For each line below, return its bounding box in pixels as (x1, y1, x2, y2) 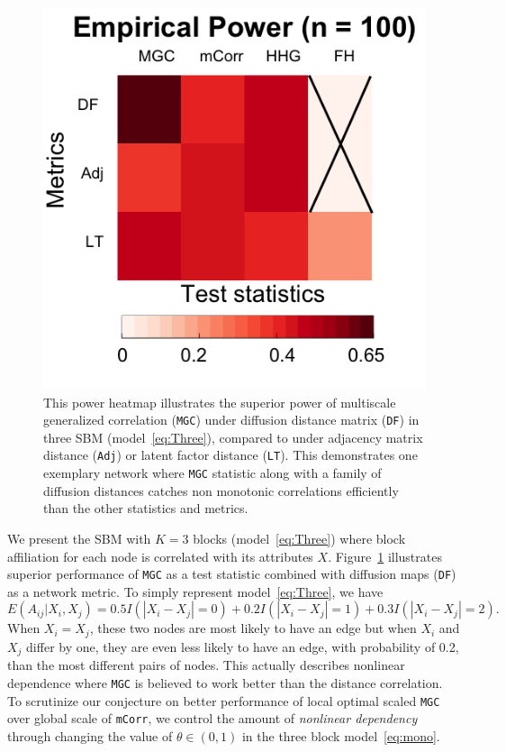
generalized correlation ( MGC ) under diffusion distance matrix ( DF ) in (43, 410, 420, 429)
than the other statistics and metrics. (43, 499, 248, 518)
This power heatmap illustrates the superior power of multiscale (43, 392, 396, 411)
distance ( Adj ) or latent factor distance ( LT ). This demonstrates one (43, 445, 418, 464)
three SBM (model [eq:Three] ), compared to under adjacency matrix (43, 427, 423, 446)
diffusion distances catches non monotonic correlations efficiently (43, 481, 399, 500)
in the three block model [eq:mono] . (241, 726, 440, 745)
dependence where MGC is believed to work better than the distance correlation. (7, 673, 443, 692)
